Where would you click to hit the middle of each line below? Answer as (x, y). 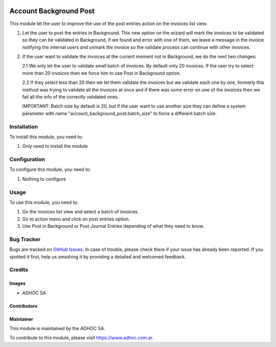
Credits (19, 270)
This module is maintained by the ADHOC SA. (57, 329)
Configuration (27, 160)
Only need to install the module (55, 146)
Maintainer (21, 319)
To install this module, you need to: (46, 137)
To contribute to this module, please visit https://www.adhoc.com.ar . (82, 338)
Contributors (24, 306)
